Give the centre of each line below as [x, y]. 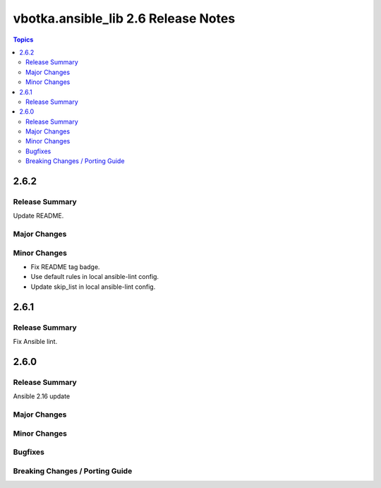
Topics [23, 40]
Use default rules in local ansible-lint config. [95, 277]
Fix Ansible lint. [35, 342]
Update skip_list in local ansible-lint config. [93, 287]
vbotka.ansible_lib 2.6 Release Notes [124, 18]
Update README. [38, 216]
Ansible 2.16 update [42, 396]
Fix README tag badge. [65, 267]
